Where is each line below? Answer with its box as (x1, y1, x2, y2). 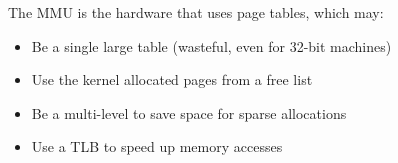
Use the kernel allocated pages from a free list (31, 69, 313, 90)
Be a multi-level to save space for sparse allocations (31, 102, 347, 123)
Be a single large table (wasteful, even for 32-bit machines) (31, 35, 392, 56)
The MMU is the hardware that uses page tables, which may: (8, 2, 384, 22)
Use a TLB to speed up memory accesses (31, 136, 283, 157)
